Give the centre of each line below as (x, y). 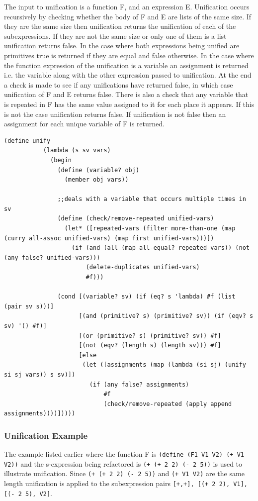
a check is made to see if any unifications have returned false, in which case (119, 84)
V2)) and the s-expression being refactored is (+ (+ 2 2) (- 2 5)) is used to (123, 463)
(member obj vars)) (96, 180)
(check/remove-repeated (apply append (168, 404)
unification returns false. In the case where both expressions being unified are (122, 46)
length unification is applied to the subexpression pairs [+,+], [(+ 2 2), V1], (126, 483)
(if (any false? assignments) (139, 384)
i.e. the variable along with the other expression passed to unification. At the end (128, 75)
